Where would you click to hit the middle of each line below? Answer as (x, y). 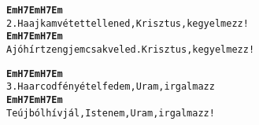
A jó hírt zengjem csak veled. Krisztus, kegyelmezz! (131, 49)
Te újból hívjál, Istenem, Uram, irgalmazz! (111, 113)
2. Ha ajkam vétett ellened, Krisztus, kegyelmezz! (128, 23)
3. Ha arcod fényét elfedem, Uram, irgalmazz (111, 87)
